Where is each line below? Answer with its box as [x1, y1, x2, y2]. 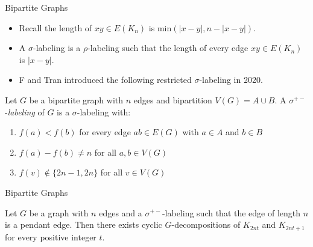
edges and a [99, 206, 142, 219]
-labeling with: [77, 105, 131, 118]
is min [148, 21, 172, 34]
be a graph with [29, 206, 89, 219]
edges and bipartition [133, 93, 212, 106]
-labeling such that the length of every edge [87, 41, 248, 54]
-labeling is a [33, 41, 81, 54]
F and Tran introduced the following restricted [19, 73, 192, 86]
